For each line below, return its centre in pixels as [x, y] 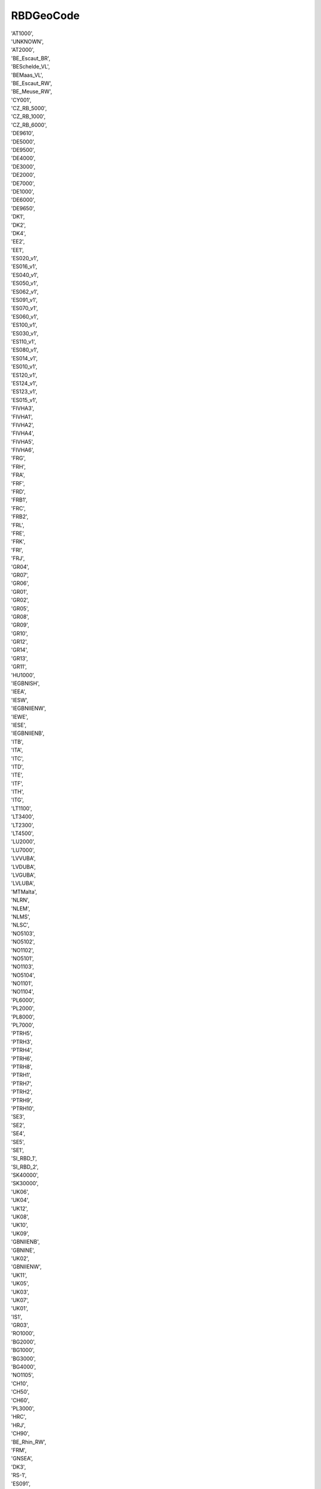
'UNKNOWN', [27, 41]
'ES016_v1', [24, 267]
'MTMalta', [24, 892]
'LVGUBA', [23, 875]
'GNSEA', [22, 1459]
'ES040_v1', [25, 275]
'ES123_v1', [24, 392]
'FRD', [18, 492]
